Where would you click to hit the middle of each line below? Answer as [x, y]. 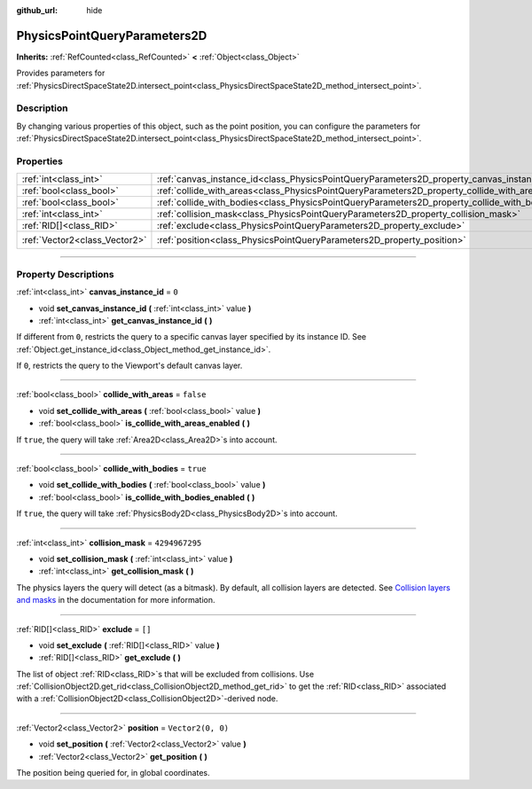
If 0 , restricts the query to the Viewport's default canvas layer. [129, 366]
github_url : [37, 10]
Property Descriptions [65, 274]
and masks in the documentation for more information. [116, 600]
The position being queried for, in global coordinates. [113, 773]
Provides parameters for [61, 73]
